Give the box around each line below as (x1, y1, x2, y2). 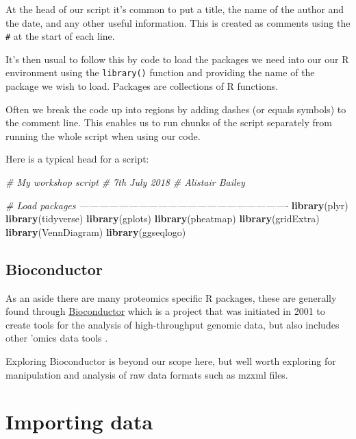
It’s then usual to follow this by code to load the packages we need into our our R (5, 51, 349, 66)
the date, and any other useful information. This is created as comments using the (5, 15, 351, 29)
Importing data (5, 407, 153, 436)
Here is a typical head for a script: (5, 152, 149, 166)
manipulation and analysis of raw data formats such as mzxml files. (5, 367, 288, 381)
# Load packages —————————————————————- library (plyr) (5, 198, 348, 212)
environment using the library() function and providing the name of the (5, 65, 315, 80)
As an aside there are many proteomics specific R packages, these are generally (5, 290, 337, 305)
